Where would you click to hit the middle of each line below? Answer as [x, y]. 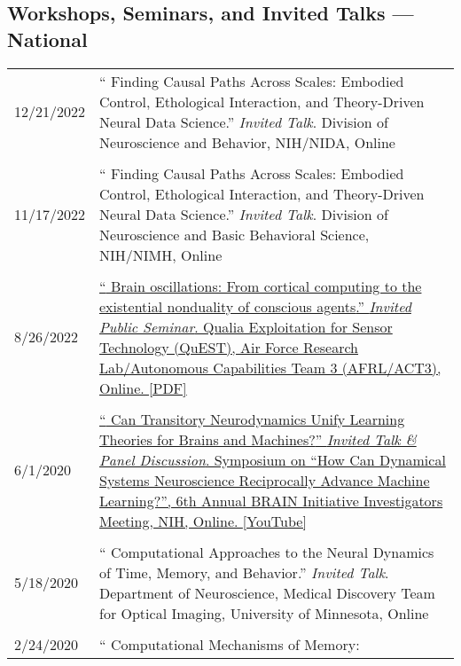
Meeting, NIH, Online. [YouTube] [203, 521]
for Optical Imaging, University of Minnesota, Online [264, 613]
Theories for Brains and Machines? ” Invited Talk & [258, 439]
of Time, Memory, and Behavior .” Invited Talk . [244, 572]
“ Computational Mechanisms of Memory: [230, 644]
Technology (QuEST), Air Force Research [229, 347]
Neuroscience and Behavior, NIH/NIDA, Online [247, 142]
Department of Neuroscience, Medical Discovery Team [267, 592]
